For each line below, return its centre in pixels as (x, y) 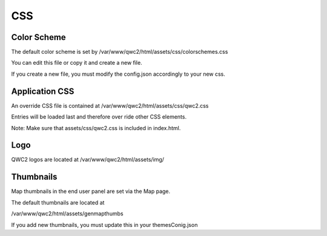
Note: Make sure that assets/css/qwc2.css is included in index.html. (96, 128)
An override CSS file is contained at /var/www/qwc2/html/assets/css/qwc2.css (110, 105)
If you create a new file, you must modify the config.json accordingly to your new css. (118, 74)
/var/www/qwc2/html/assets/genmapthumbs (67, 214)
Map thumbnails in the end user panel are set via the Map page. (91, 191)
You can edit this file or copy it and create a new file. (77, 63)
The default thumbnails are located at (58, 202)
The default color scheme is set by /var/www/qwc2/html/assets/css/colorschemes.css (120, 52)
